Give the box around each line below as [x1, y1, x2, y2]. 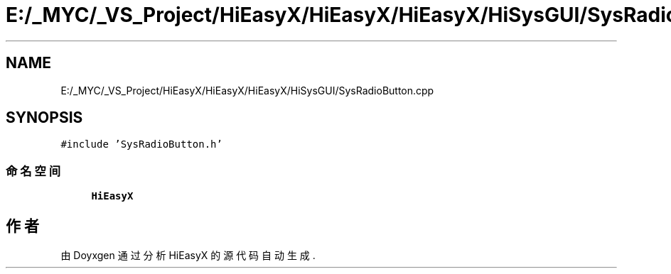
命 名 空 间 [6, 163, 61, 178]
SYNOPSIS [6, 109, 83, 127]
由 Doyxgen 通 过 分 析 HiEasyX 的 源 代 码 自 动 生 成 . [60, 249, 316, 262]
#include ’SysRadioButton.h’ [60, 138, 222, 150]
